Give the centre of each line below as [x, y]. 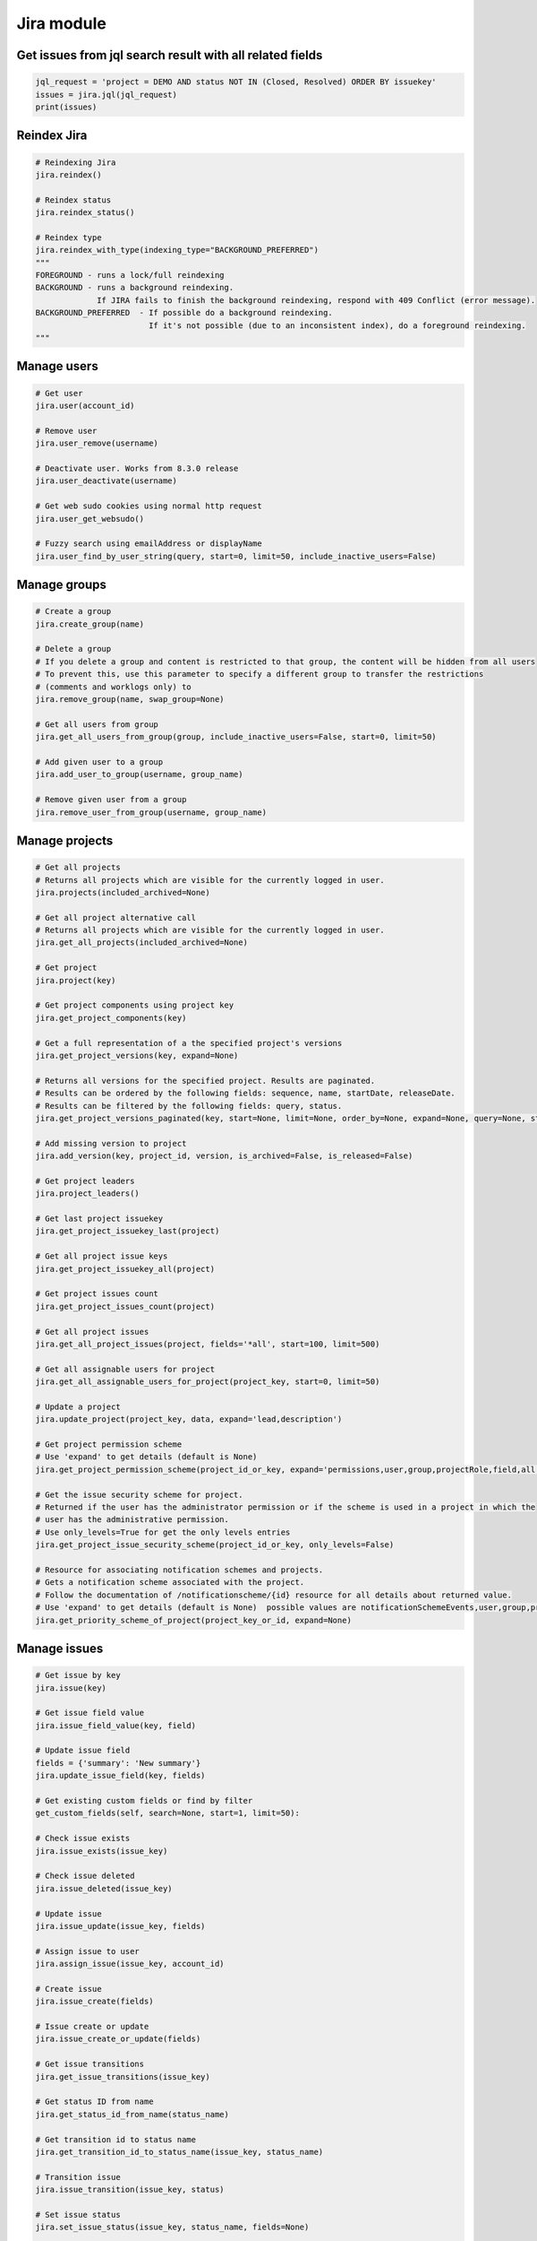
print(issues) [66, 107]
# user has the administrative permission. [132, 1520]
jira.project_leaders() [88, 1194]
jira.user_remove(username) [97, 443]
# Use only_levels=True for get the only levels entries [163, 1532]
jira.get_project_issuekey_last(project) [128, 1231]
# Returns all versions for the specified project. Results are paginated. [205, 1081]
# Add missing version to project [111, 1143]
